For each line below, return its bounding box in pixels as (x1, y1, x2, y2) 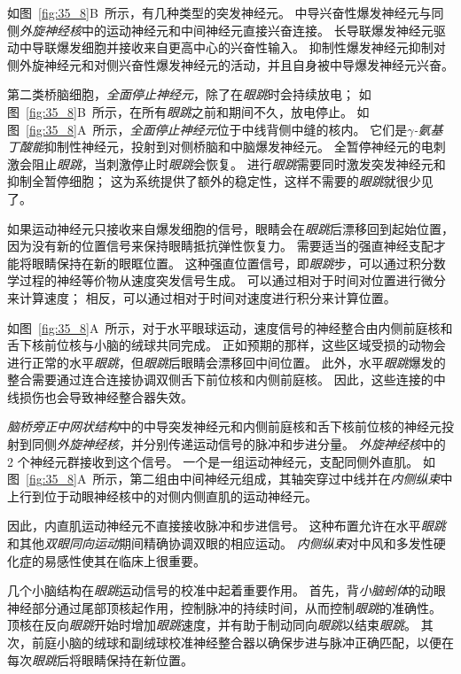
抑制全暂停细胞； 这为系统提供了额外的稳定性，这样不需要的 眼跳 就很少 (7, 172, 421, 190)
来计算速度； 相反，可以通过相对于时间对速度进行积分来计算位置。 (7, 288, 396, 306)
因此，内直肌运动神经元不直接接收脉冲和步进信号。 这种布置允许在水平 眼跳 (7, 516, 446, 535)
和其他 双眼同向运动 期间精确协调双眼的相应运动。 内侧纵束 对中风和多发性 (7, 534, 434, 553)
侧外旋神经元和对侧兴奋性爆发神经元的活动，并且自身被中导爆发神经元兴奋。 (7, 55, 454, 74)
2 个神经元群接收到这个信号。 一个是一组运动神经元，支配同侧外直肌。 (7, 452, 419, 470)
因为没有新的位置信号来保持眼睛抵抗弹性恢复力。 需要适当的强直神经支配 (7, 236, 434, 255)
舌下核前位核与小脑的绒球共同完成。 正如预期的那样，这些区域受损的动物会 (7, 336, 446, 354)
